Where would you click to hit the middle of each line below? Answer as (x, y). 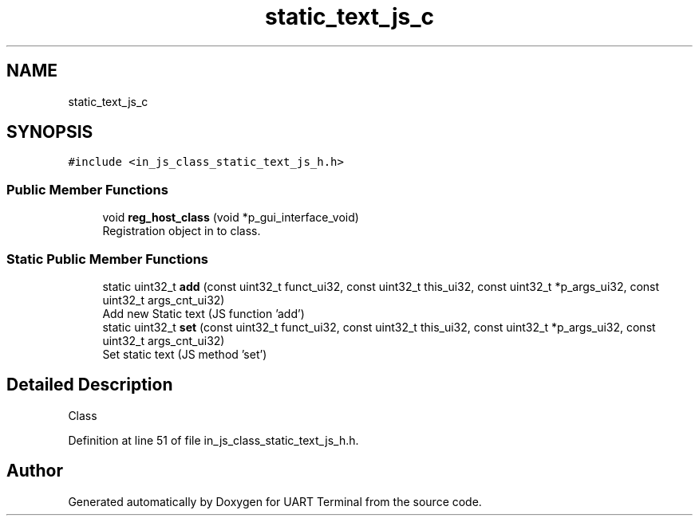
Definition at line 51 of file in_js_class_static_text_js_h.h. (213, 440)
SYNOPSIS (50, 132)
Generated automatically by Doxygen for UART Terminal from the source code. (275, 501)
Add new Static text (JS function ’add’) (203, 313)
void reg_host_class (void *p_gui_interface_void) (231, 218)
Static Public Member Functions (108, 259)
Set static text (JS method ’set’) (185, 354)
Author (35, 471)
